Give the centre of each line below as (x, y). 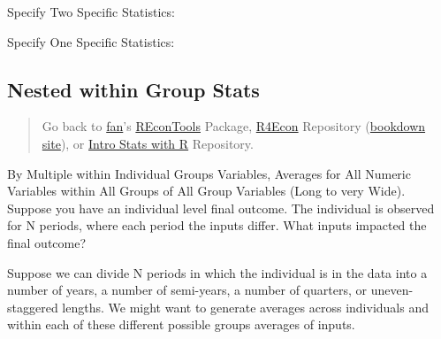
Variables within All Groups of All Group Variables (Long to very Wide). (206, 191)
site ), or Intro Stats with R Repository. (148, 143)
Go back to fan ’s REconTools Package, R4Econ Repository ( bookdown (234, 126)
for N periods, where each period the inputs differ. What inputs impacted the (217, 225)
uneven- (392, 290)
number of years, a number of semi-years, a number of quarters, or (187, 290)
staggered (33, 307)
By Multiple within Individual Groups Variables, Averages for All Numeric (209, 173)
